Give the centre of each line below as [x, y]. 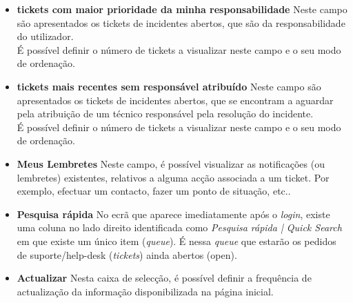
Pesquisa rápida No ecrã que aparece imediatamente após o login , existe [173, 214]
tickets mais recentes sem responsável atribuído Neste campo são [169, 86]
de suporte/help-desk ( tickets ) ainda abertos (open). [127, 254]
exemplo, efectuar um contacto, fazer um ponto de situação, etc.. [154, 191]
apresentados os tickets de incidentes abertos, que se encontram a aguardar [175, 100]
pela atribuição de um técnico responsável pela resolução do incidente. [165, 114]
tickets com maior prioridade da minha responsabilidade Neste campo [182, 9]
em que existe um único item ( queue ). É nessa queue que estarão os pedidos [176, 241]
